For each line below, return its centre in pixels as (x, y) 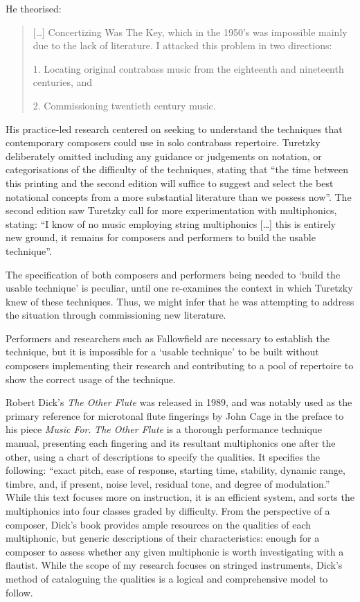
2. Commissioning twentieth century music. (124, 105)
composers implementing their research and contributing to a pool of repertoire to (180, 365)
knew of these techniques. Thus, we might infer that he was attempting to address (180, 301)
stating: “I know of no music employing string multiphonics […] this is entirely (171, 223)
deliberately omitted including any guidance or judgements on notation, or (164, 156)
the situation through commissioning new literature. (116, 315)
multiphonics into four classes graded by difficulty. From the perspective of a (168, 511)
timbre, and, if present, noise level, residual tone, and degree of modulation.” (168, 483)
